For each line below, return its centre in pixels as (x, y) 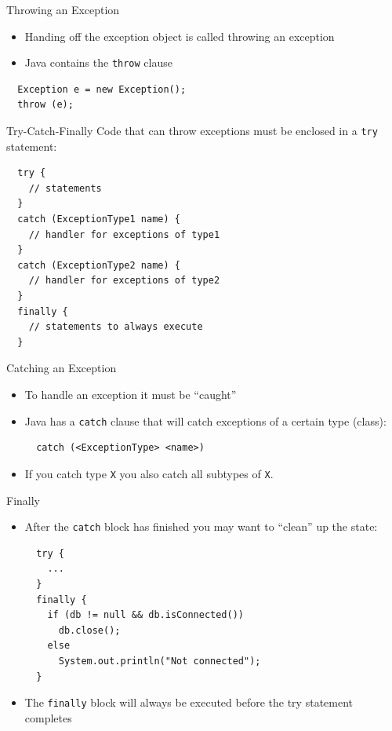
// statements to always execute (116, 327)
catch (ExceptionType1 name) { (99, 219)
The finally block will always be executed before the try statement (189, 702)
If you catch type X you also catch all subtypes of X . (149, 473)
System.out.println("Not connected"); (160, 661)
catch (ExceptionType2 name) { (99, 265)
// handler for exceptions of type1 (124, 234)
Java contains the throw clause (98, 62)
